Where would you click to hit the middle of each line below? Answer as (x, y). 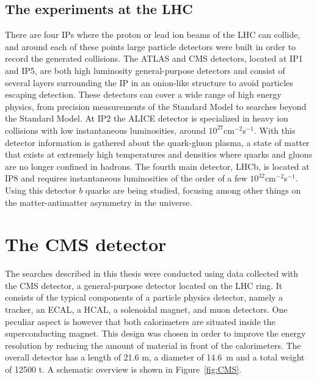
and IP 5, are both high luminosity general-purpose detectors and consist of (145, 70)
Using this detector (41, 190)
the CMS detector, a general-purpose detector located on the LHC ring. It (144, 285)
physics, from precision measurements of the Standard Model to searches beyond (156, 106)
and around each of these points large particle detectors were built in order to (151, 46)
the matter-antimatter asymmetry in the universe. (99, 202)
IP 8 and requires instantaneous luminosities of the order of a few (126, 178)
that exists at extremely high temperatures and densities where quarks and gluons (159, 154)
